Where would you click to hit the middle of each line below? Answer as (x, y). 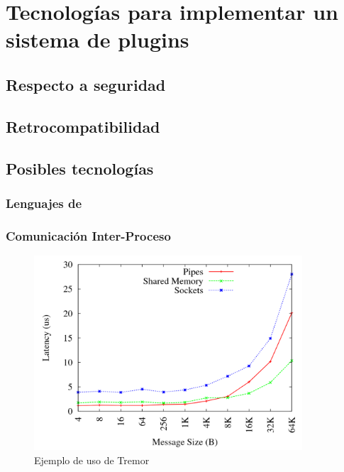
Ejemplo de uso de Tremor (92, 460)
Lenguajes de (44, 203)
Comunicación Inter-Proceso (88, 235)
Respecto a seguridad (86, 84)
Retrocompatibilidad (83, 126)
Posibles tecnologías (80, 168)
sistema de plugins (98, 39)
